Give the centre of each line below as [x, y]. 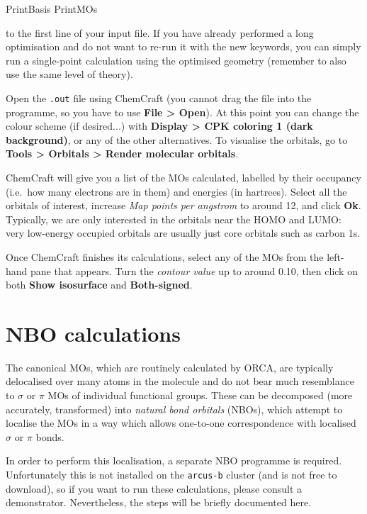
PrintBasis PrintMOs [52, 9]
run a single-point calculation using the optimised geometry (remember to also [176, 60]
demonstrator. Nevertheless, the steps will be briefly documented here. [159, 502]
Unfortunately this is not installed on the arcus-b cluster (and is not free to [171, 475]
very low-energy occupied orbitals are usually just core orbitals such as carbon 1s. [183, 233]
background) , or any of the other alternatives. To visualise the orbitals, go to [177, 139]
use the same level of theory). [69, 74]
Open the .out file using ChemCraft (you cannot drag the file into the [159, 97]
